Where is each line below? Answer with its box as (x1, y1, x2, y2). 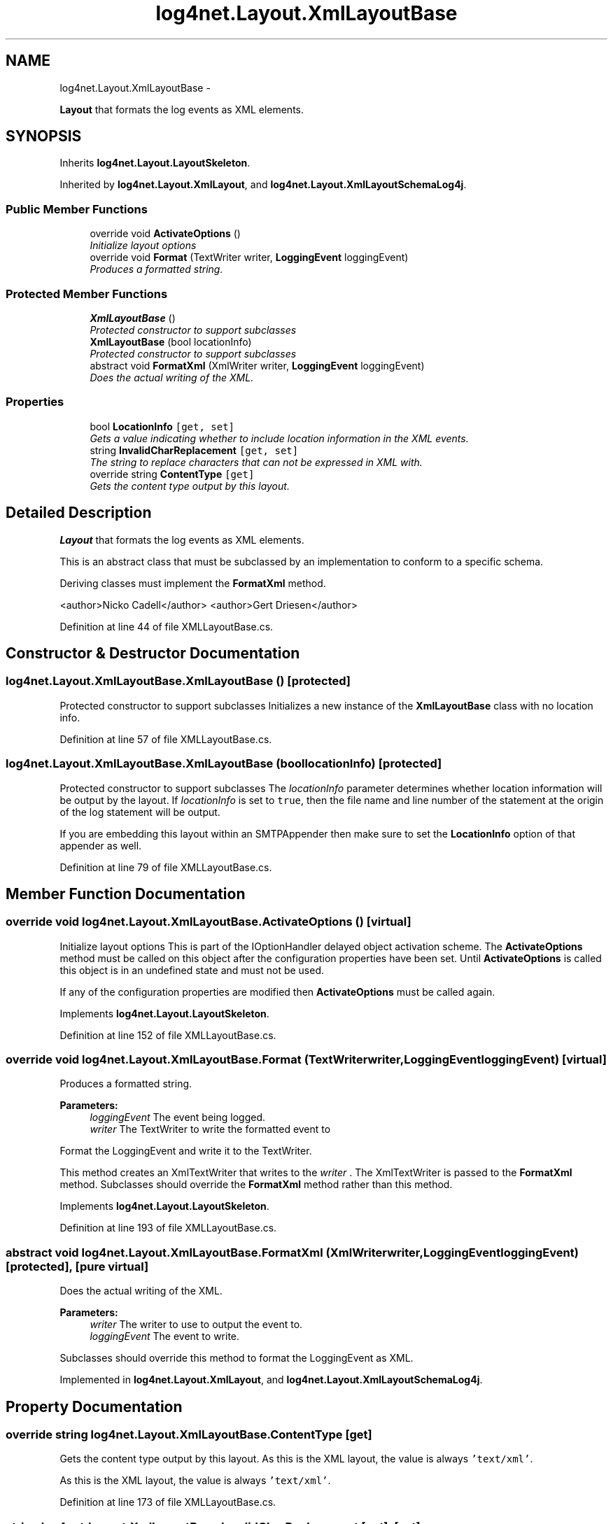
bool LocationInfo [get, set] (90, 420, 235, 432)
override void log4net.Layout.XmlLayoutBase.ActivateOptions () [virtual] (6, 915, 411, 929)
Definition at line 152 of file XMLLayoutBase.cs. (59, 1029, 276, 1041)
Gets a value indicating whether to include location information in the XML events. (90, 432, 469, 444)
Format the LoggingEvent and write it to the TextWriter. (59, 1145, 312, 1157)
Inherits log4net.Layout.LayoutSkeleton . (59, 157, 251, 169)
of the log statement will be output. (59, 805, 220, 818)
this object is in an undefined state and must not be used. (59, 964, 325, 976)
